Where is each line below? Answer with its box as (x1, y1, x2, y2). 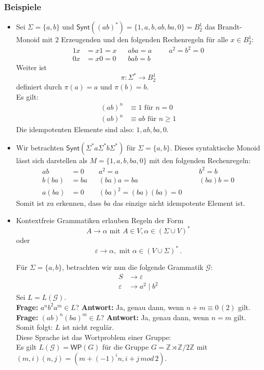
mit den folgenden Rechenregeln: (149, 155, 251, 165)
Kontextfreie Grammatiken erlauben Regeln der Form (16, 215, 184, 226)
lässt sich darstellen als (16, 155, 87, 165)
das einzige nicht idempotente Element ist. (113, 198, 245, 208)
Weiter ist (16, 62, 47, 73)
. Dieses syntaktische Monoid (170, 142, 260, 152)
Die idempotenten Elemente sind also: (16, 124, 134, 135)
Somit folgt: (16, 322, 53, 332)
